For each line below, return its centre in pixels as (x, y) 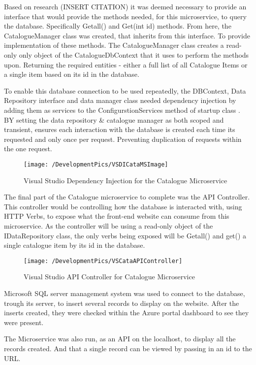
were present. (24, 322)
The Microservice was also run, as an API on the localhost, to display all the (120, 339)
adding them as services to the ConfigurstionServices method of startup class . (122, 110)
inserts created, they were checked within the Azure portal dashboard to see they (127, 313)
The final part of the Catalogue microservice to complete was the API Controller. (127, 197)
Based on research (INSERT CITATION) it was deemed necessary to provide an (125, 6)
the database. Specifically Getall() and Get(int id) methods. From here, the (118, 26)
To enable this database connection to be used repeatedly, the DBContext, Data (125, 90)
